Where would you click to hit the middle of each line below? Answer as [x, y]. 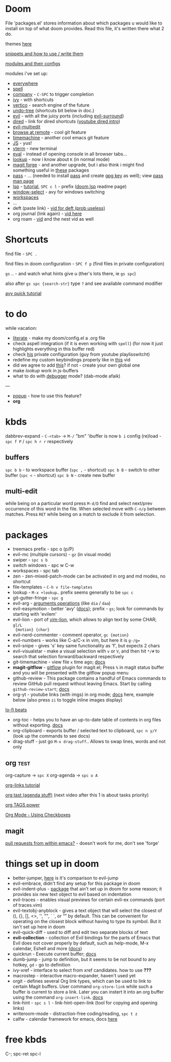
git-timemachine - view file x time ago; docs [59, 662]
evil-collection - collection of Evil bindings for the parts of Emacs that [86, 937]
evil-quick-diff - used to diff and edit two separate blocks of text [80, 932]
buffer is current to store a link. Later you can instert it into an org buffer [88, 992]
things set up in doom [52, 864]
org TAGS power [22, 805]
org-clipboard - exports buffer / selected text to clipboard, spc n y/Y [85, 731]
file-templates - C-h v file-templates [53, 587]
